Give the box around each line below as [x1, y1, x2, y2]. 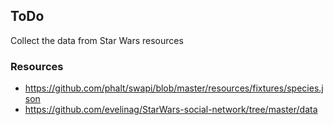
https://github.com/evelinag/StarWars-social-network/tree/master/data [24, 104, 318, 116]
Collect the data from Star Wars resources [10, 34, 184, 46]
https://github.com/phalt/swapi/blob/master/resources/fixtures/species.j [24, 82, 324, 94]
